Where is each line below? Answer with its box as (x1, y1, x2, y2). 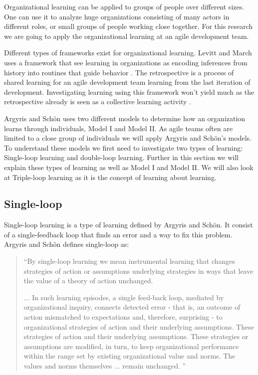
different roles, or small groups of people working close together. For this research (4, 21, 253, 31)
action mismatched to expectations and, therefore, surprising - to (23, 312, 223, 322)
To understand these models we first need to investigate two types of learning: (4, 142, 243, 153)
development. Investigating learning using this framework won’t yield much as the (4, 86, 255, 97)
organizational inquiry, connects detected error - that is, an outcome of (23, 302, 241, 312)
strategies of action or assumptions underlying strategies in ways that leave (23, 265, 254, 276)
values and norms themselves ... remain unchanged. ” (23, 361, 186, 371)
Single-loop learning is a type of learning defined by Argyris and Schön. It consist (4, 219, 253, 230)
